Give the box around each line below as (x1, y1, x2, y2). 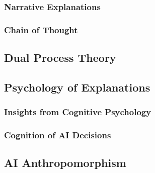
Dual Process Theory (4, 50, 116, 65)
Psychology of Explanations (4, 79, 150, 95)
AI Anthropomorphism (4, 155, 126, 170)
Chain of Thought (4, 23, 78, 36)
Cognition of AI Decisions (4, 129, 111, 141)
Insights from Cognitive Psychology (4, 106, 151, 118)
